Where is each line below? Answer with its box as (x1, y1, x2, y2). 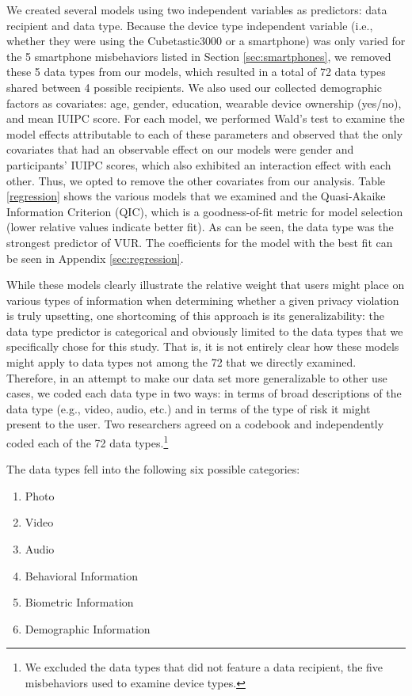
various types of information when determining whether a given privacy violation (6, 291, 399, 308)
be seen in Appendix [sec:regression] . (6, 249, 184, 266)
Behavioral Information (25, 567, 139, 584)
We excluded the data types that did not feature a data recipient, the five (25, 659, 383, 675)
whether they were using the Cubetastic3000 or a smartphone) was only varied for (6, 32, 406, 49)
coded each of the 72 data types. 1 (6, 432, 169, 451)
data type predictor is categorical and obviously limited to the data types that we (6, 322, 403, 339)
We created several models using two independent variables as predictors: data (6, 2, 387, 17)
